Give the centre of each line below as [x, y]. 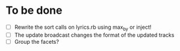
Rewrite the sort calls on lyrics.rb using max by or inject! [83, 28]
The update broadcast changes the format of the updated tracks [94, 35]
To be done [34, 10]
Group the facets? [37, 41]
